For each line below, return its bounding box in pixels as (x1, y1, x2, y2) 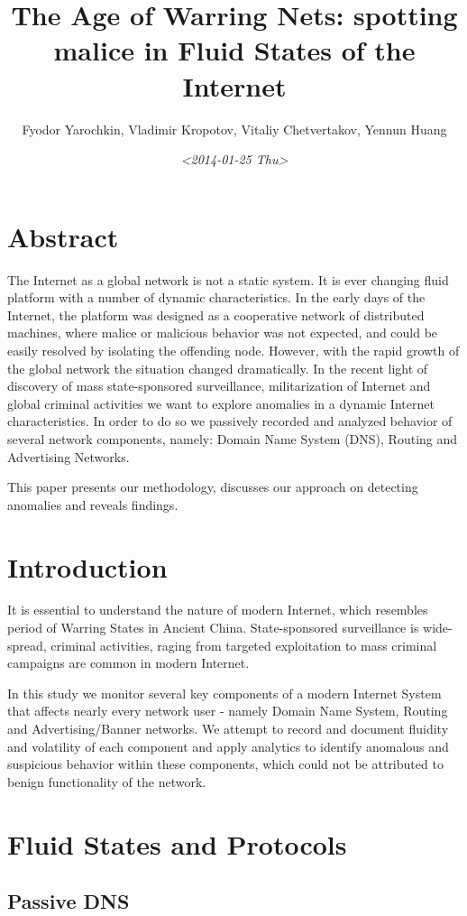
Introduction (7, 548, 168, 585)
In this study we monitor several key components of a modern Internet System (7, 683, 442, 702)
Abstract (7, 217, 119, 254)
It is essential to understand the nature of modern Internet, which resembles (7, 600, 428, 619)
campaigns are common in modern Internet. (7, 653, 250, 672)
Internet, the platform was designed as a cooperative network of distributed (7, 305, 425, 324)
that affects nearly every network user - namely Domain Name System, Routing (7, 701, 448, 720)
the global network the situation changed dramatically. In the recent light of (7, 358, 428, 377)
